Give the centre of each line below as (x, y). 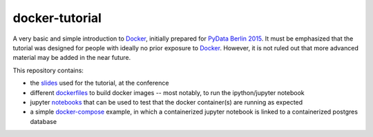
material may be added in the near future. (72, 58)
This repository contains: (48, 70)
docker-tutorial (57, 18)
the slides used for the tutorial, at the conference (99, 83)
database (44, 121)
